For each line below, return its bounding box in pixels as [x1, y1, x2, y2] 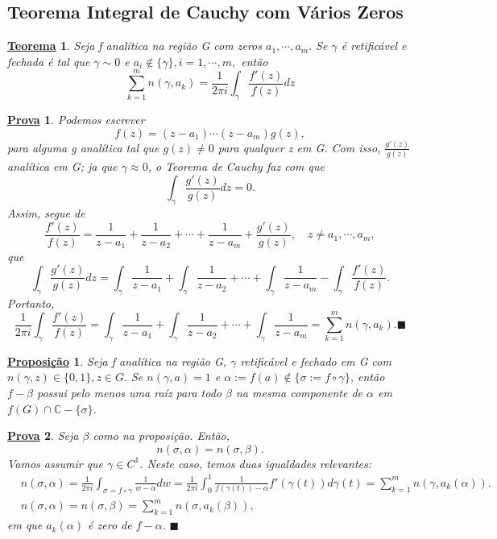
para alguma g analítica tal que [7, 139, 159, 155]
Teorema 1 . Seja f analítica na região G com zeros [7, 37, 262, 54]
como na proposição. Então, [93, 427, 230, 444]
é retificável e [341, 37, 407, 54]
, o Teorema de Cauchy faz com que [147, 158, 325, 175]
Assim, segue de [7, 205, 85, 222]
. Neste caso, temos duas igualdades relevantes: [139, 454, 372, 471]
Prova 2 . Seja [7, 427, 79, 444]
